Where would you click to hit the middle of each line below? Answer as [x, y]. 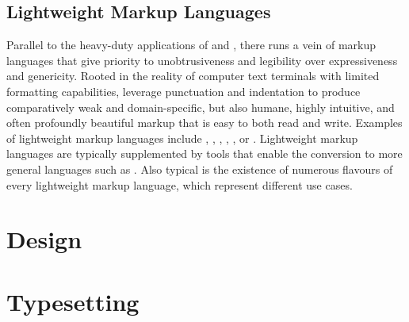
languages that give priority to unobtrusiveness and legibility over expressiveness [202, 60]
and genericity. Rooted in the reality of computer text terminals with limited [193, 76]
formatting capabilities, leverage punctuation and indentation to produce [183, 91]
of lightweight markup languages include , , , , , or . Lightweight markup [182, 138]
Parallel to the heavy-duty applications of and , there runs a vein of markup [191, 45]
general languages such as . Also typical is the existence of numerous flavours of [200, 169]
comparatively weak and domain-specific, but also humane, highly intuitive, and [201, 107]
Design [44, 239]
